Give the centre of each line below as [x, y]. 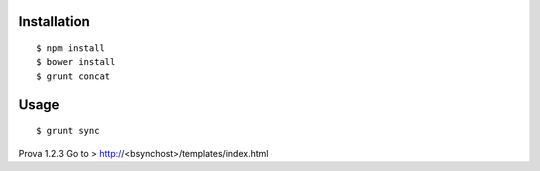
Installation [54, 21]
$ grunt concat [73, 76]
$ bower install [76, 62]
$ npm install [70, 48]
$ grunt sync [68, 131]
